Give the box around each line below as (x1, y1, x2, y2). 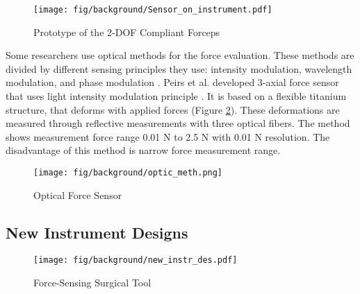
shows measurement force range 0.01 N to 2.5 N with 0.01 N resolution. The (6, 129, 330, 144)
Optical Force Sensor (33, 187, 122, 202)
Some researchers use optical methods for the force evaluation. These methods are (6, 48, 354, 62)
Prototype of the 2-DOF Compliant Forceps (33, 24, 220, 39)
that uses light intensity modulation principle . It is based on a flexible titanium (6, 89, 347, 103)
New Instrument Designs (6, 221, 188, 243)
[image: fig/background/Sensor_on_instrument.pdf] (33, 5, 272, 15)
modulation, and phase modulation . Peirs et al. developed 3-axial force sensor (6, 75, 339, 89)
